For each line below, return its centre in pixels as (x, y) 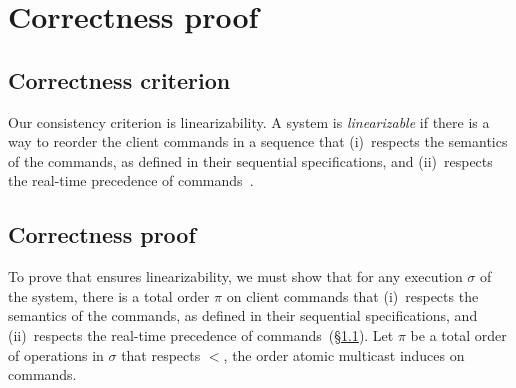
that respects (161, 354)
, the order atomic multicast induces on (344, 354)
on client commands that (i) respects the (352, 295)
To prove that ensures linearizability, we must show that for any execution (235, 276)
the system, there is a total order (109, 295)
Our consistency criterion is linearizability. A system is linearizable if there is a (249, 121)
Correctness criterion (119, 79)
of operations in (56, 354)
